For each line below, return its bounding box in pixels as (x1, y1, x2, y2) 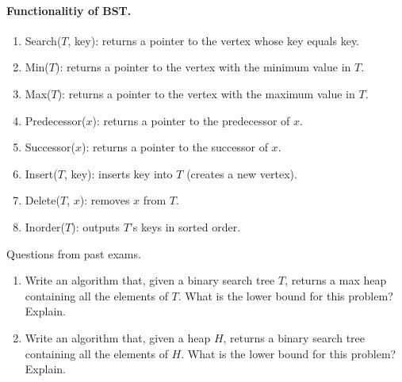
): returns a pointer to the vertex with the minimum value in (55, 59, 351, 75)
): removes (79, 192, 130, 208)
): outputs (71, 218, 121, 235)
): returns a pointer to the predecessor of (92, 112, 290, 128)
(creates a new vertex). (186, 165, 297, 181)
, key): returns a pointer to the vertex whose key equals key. (67, 32, 360, 48)
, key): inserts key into (63, 165, 173, 181)
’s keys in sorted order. (129, 218, 241, 235)
